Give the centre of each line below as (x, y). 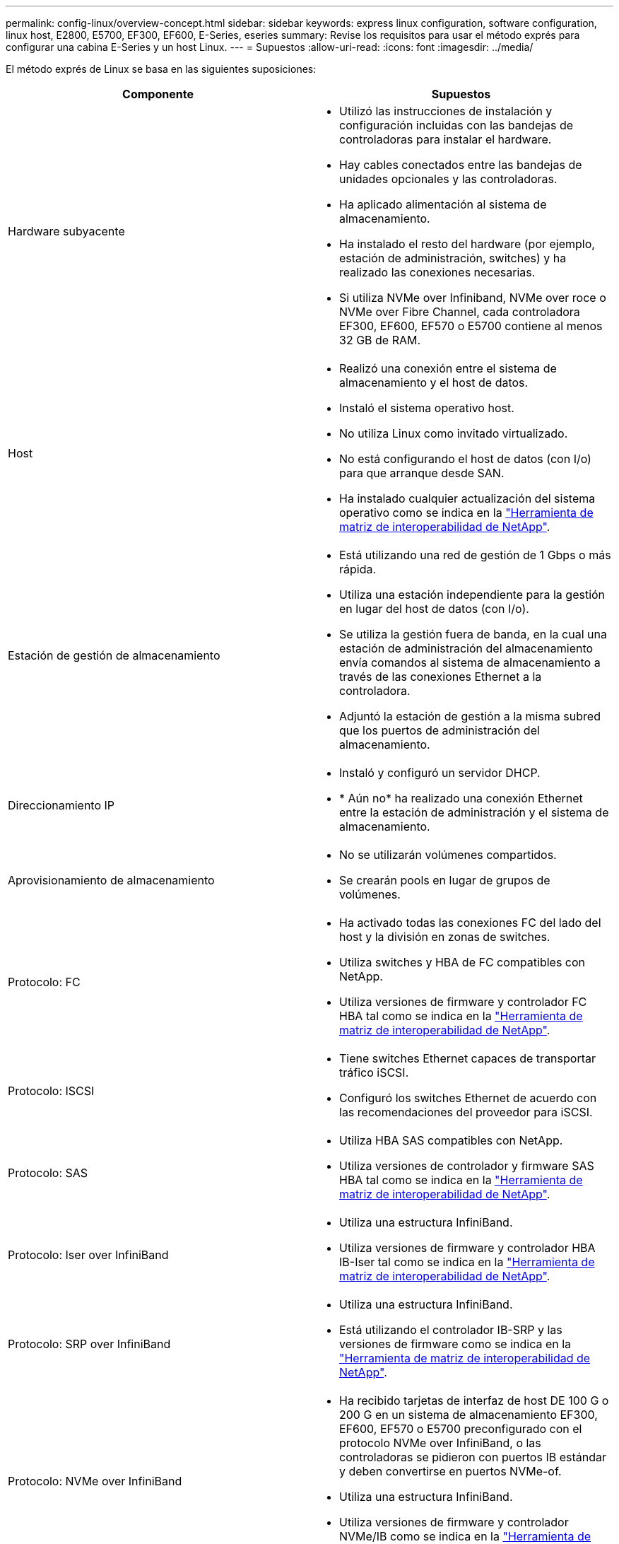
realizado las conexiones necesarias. (437, 272)
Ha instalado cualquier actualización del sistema (467, 498)
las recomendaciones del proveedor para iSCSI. (466, 1112)
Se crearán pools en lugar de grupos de (445, 880)
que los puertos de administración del (440, 730)
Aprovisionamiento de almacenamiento (111, 880)
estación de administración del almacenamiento (466, 648)
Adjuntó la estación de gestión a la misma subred (470, 716)
